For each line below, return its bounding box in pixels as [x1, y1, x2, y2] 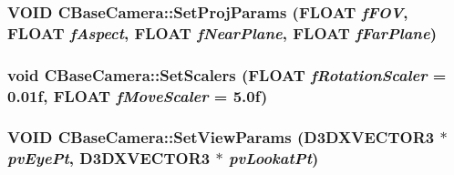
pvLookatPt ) [228, 147, 319, 170]
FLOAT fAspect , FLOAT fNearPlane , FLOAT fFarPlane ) [7, 21, 437, 44]
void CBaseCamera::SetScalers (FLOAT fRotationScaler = [7, 63, 447, 86]
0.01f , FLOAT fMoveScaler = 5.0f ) [7, 84, 268, 107]
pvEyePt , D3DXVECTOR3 [7, 147, 211, 170]
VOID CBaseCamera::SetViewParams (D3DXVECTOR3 [7, 126, 435, 149]
